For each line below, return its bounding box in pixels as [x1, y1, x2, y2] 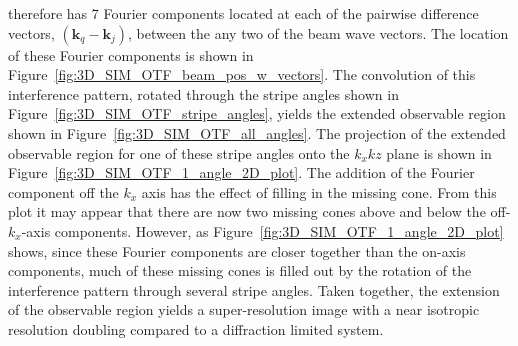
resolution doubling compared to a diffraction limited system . [8, 318, 384, 339]
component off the [8, 181, 119, 202]
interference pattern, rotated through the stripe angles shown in [8, 83, 399, 104]
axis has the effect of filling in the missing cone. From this [141, 181, 497, 202]
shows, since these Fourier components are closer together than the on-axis [8, 240, 466, 261]
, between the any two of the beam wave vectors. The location [128, 22, 509, 43]
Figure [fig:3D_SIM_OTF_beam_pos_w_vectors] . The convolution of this [8, 64, 476, 85]
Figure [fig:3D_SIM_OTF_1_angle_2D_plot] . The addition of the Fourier [8, 162, 475, 183]
